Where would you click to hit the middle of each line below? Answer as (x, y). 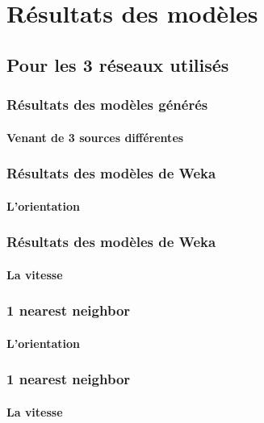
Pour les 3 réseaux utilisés (118, 64)
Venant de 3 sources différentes (95, 137)
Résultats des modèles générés (107, 105)
